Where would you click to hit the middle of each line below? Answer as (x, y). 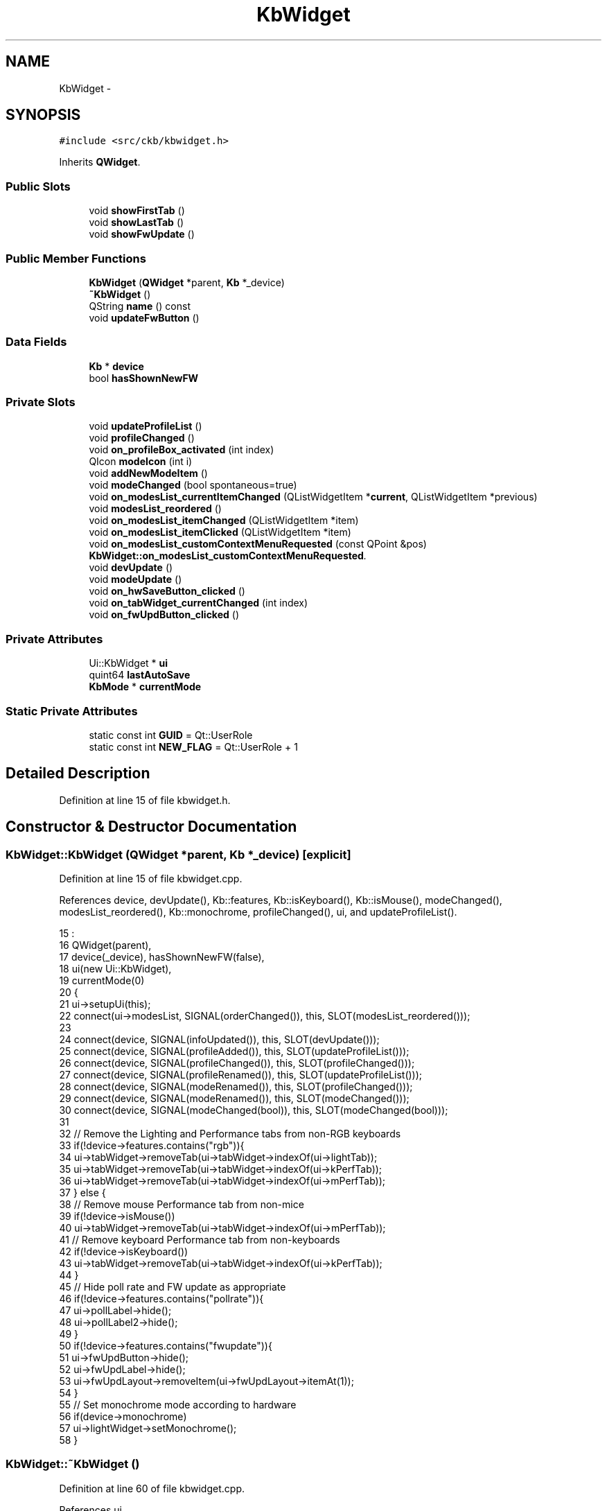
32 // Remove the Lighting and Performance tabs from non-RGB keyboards (230, 1134)
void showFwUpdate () (142, 234)
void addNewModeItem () (148, 473)
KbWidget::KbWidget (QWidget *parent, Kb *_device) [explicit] (178, 854)
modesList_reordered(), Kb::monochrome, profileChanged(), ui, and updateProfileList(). (258, 912)
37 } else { (82, 1193)
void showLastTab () (137, 222)
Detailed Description (78, 774)
